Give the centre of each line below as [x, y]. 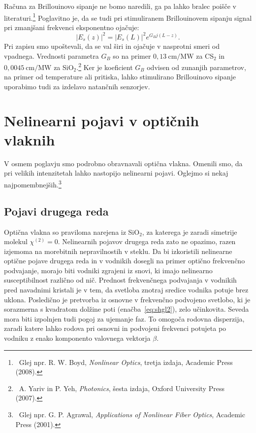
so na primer [132, 55]
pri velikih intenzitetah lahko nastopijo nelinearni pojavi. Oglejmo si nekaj [116, 173]
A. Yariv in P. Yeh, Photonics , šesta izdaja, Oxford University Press [122, 388]
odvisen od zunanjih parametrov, [196, 67]
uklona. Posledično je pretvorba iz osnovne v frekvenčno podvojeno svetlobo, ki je [127, 299]
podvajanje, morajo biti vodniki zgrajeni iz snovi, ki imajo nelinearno [108, 270]
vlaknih [30, 139]
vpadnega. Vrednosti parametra [51, 55]
